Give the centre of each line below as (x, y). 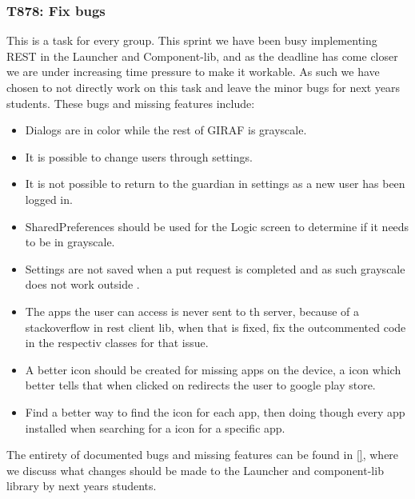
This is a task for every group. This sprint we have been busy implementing (192, 40)
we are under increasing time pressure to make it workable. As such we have (193, 72)
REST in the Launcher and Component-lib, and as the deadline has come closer (202, 56)
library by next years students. (82, 486)
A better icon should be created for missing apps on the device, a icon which (213, 369)
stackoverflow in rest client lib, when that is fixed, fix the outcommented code (215, 327)
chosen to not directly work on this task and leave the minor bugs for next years (204, 87)
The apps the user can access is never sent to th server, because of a (192, 311)
